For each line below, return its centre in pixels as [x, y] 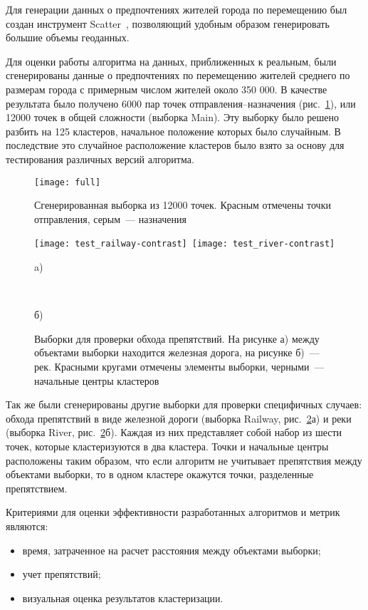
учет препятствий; [62, 574]
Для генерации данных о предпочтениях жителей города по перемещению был [177, 9]
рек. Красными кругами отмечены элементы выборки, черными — [179, 366]
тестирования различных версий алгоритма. [100, 159]
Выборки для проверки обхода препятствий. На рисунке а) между [177, 338]
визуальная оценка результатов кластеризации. [123, 598]
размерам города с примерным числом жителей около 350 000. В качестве [167, 89]
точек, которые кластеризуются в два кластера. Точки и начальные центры [167, 446]
